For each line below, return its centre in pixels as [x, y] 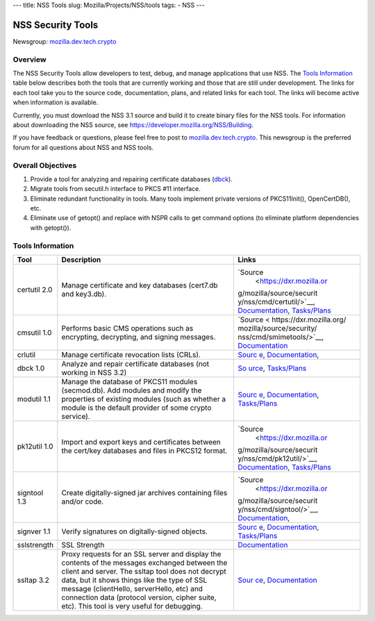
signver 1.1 [34, 531]
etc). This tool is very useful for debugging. [132, 606]
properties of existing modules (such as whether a [143, 399]
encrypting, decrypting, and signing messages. [139, 337]
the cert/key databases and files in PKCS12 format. [144, 451]
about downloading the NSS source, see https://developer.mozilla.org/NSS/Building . [133, 125]
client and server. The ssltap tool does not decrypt [144, 572]
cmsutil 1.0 [34, 333]
